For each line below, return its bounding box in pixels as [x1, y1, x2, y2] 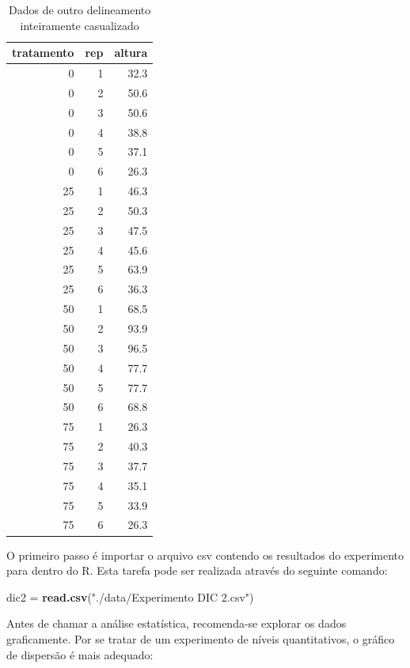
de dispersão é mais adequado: [6, 646, 154, 662]
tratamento [12, 44, 74, 61]
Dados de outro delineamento [9, 2, 151, 17]
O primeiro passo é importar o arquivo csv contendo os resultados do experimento [6, 546, 404, 563]
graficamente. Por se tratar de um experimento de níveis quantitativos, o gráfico [6, 630, 395, 647]
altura [114, 44, 148, 61]
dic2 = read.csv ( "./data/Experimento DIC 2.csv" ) [6, 588, 254, 605]
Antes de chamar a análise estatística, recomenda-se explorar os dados [6, 615, 347, 632]
